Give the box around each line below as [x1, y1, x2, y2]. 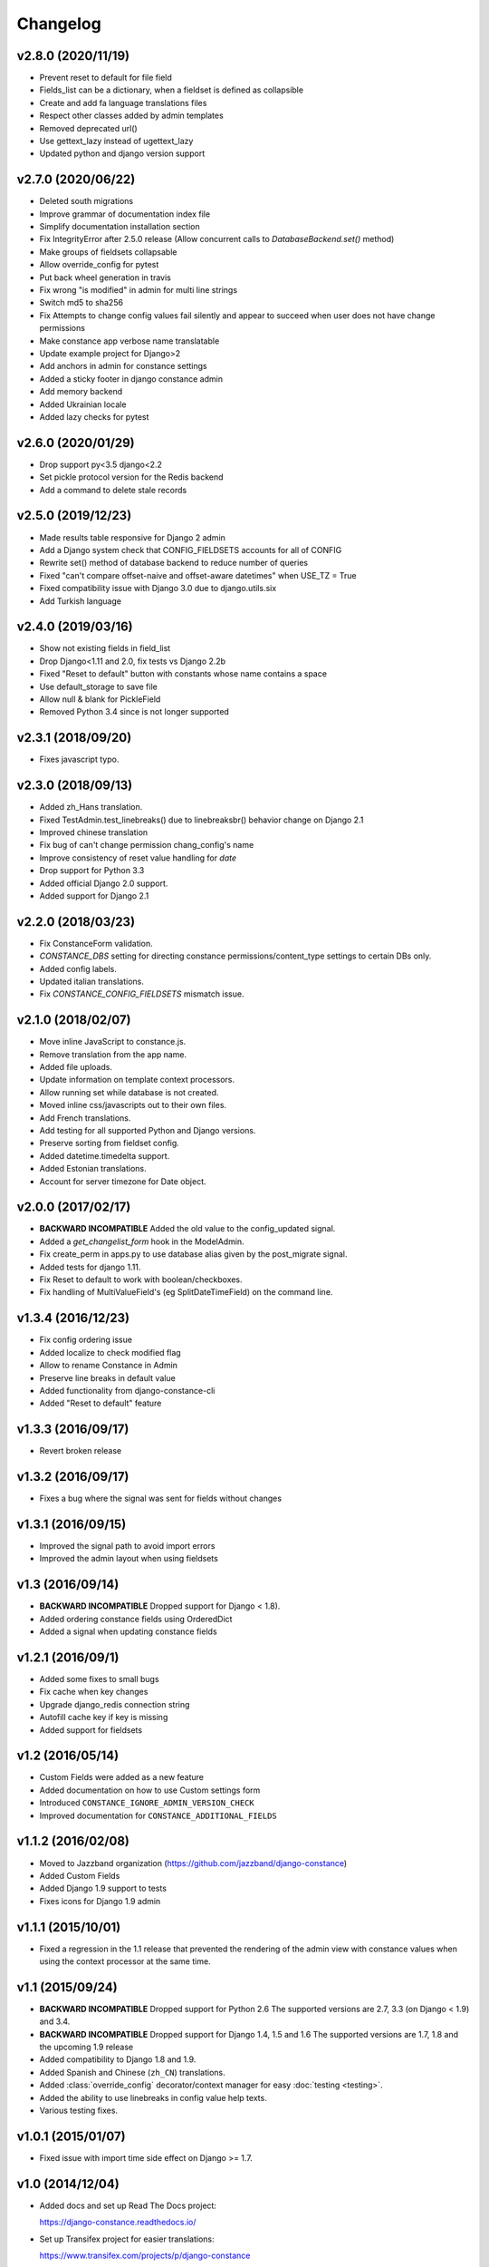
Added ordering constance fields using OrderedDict [39, 1613, 233, 1624]
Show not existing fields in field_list [39, 643, 171, 654]
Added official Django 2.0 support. [39, 878, 168, 889]
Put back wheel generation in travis [39, 272, 171, 283]
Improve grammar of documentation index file [39, 209, 211, 219]
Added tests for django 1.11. [39, 1261, 141, 1272]
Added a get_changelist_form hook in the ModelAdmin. [39, 1236, 244, 1247]
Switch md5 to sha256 [39, 297, 124, 308]
